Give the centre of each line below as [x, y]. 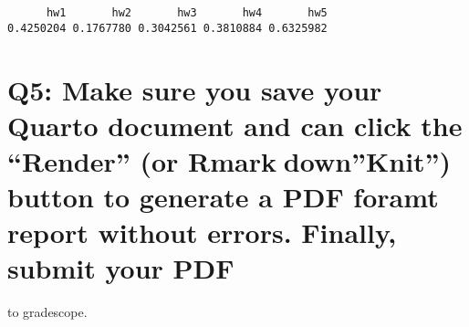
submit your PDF [121, 268]
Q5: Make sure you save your [195, 89]
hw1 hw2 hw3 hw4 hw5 [187, 13]
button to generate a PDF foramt [223, 197]
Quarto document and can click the [235, 125]
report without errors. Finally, [202, 232]
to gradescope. [47, 312]
